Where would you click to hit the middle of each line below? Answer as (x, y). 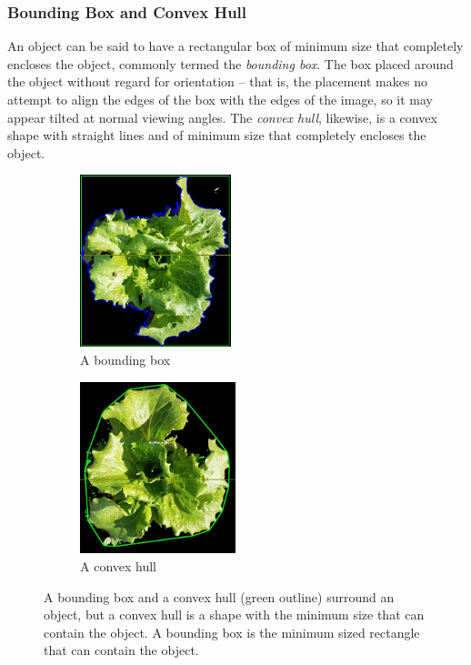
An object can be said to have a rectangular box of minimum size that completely (235, 46)
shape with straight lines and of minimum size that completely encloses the (217, 135)
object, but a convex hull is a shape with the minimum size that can (234, 615)
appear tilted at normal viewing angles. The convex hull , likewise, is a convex (222, 117)
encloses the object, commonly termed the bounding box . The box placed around (230, 63)
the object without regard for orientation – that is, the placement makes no (217, 81)
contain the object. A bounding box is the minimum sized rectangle (232, 632)
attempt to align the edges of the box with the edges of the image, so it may (220, 99)
